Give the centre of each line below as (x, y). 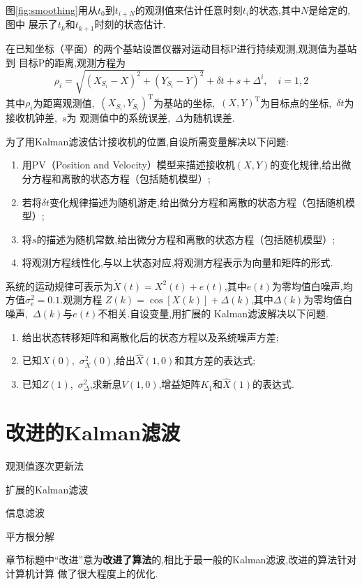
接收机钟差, (31, 118)
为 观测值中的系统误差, (119, 118)
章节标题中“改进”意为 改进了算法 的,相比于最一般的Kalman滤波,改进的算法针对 (181, 559)
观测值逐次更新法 (45, 466)
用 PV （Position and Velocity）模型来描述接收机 (128, 165)
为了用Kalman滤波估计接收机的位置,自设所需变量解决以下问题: (148, 141)
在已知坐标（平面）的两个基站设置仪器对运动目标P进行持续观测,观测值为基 (176, 48)
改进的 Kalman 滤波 (93, 432)
